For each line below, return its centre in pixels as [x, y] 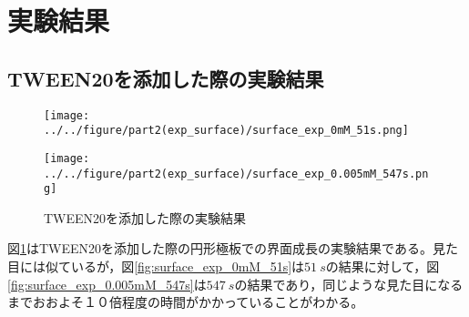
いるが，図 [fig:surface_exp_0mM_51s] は [188, 266]
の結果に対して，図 [382, 266]
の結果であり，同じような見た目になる [349, 284]
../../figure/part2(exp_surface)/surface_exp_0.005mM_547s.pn [236, 174]
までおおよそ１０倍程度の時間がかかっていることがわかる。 [186, 302]
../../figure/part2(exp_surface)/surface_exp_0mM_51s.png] [226, 131]
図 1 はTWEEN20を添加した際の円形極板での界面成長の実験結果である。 [220, 248]
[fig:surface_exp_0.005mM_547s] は [107, 284]
